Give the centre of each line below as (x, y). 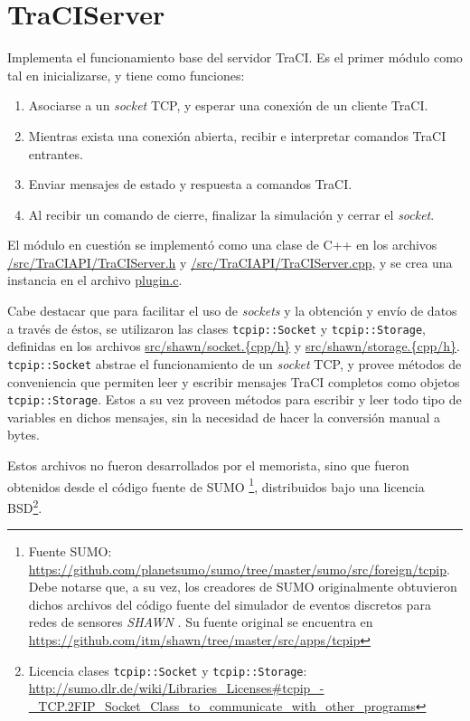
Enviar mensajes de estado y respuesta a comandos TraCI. (190, 184)
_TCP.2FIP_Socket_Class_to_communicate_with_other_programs (222, 705)
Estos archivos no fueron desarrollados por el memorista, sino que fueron (208, 465)
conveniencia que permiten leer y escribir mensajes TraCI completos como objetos (234, 381)
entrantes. (56, 153)
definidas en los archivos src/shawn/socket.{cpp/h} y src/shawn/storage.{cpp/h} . (234, 346)
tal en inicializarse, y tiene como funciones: (126, 75)
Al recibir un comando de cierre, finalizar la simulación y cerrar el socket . (231, 214)
